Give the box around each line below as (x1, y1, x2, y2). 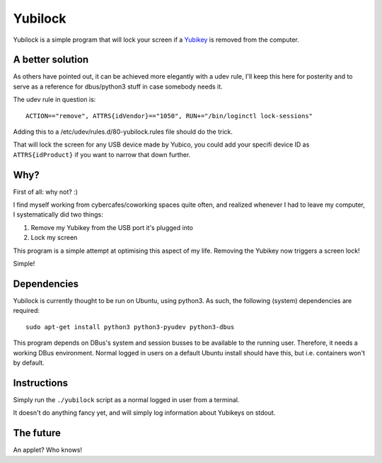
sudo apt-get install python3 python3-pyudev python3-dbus (25, 323, 235, 331)
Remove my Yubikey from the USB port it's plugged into (30, 223, 194, 232)
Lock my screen (30, 234, 78, 242)
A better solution (13, 54, 89, 66)
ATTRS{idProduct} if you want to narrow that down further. (13, 150, 191, 159)
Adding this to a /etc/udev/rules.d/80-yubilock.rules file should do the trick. (13, 127, 233, 136)
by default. (13, 358, 45, 367)
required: (13, 307, 40, 315)
